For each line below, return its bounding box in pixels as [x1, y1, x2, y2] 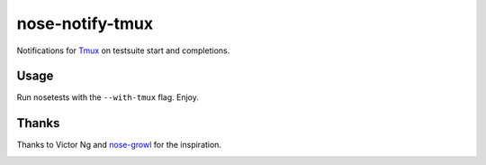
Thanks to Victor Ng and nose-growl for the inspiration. [16, 140, 222, 151]
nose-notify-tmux [16, 14, 153, 33]
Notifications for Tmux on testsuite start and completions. [16, 45, 230, 56]
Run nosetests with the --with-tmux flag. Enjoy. [16, 92, 200, 103]
